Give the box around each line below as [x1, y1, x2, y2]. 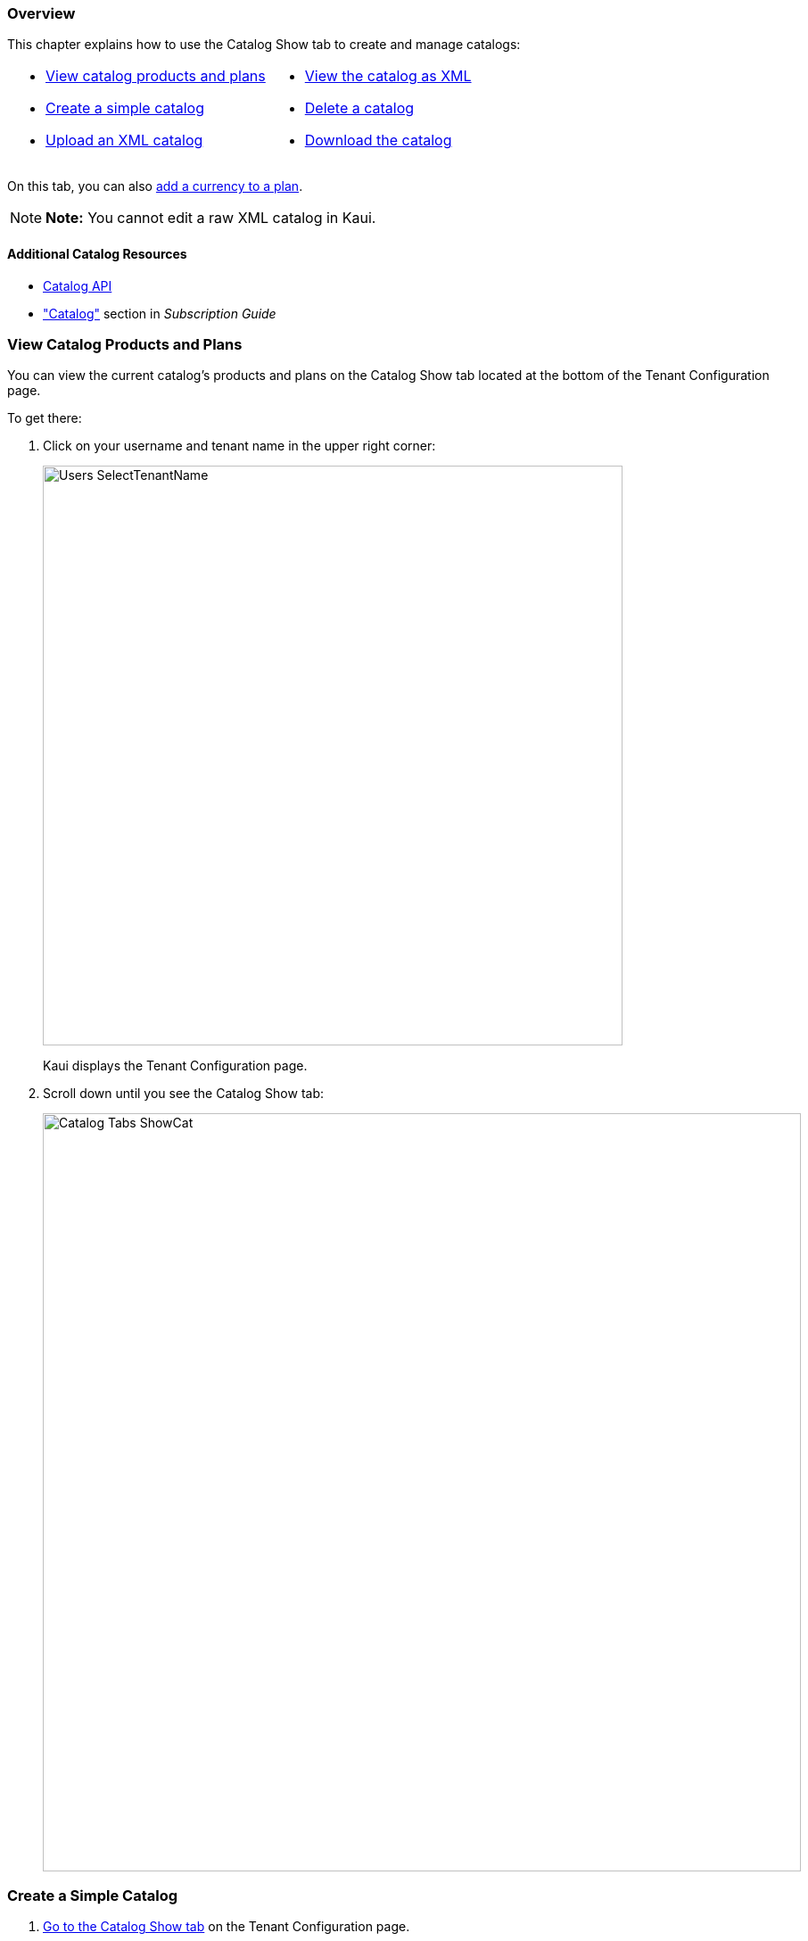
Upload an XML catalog [45, 131, 203, 150]
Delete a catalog [304, 99, 415, 118]
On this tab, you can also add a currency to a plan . [7, 178, 303, 194]
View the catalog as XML [304, 67, 472, 86]
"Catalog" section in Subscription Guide [43, 305, 276, 321]
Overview [7, 4, 76, 22]
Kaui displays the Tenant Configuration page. [43, 1058, 308, 1074]
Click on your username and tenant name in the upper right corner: [43, 438, 436, 454]
